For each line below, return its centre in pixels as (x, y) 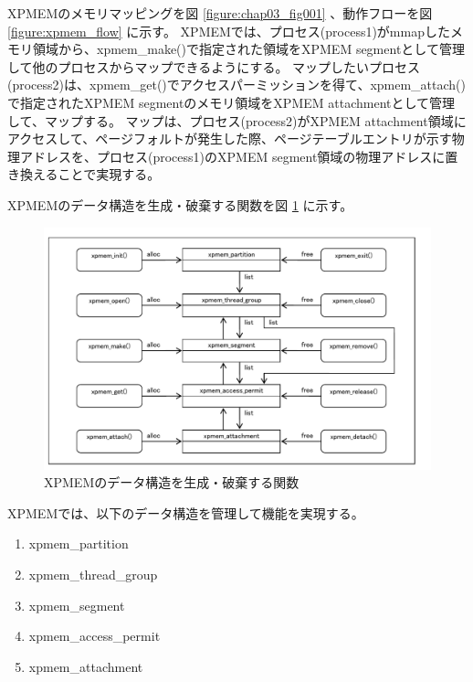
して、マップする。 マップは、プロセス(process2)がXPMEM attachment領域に (237, 120)
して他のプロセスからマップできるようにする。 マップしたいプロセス (214, 66)
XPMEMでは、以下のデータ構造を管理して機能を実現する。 (186, 512)
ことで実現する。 (109, 174)
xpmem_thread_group (93, 574)
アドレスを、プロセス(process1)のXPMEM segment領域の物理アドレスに (232, 156)
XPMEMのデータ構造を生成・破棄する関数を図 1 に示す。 (180, 204)
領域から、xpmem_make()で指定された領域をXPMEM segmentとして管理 (248, 49)
